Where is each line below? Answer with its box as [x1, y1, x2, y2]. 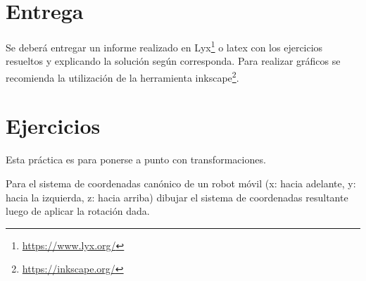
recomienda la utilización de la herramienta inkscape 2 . [6, 68, 239, 85]
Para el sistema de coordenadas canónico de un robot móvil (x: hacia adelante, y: [6, 175, 356, 190]
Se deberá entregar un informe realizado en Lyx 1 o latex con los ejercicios [6, 38, 323, 54]
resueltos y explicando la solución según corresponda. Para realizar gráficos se [6, 54, 341, 68]
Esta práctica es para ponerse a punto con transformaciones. [6, 152, 266, 167]
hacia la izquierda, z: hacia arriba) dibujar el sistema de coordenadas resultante [6, 189, 348, 204]
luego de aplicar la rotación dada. [6, 204, 150, 218]
